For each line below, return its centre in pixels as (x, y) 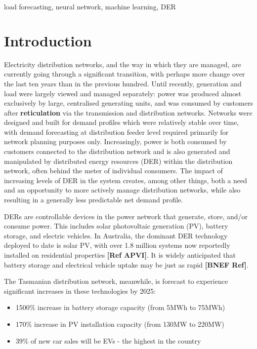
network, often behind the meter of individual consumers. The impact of (113, 171)
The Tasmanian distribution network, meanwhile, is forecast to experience (116, 281)
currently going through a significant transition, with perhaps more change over (125, 74)
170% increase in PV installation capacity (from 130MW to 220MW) (120, 324)
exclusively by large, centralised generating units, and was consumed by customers (128, 103)
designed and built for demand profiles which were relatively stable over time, (122, 122)
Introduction (48, 40)
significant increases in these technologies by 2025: (80, 291)
